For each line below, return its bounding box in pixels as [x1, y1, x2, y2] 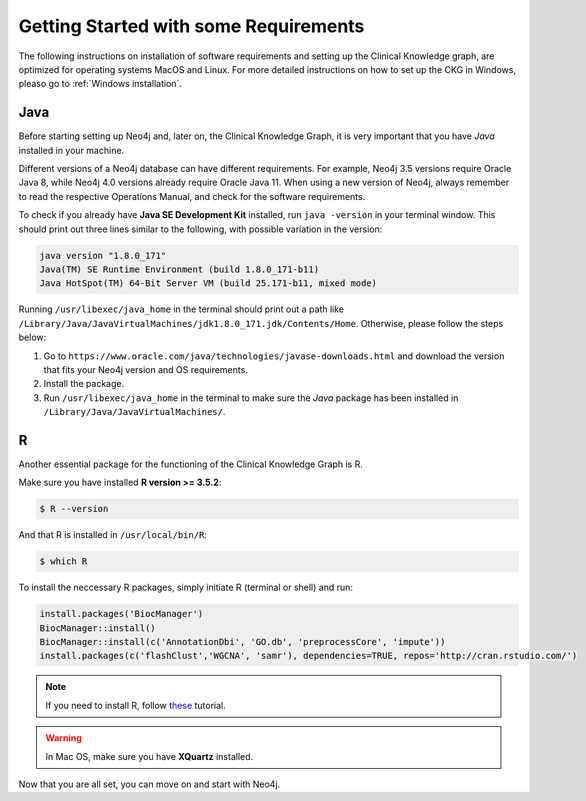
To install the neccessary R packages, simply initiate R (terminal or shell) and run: [18, 581, 354, 594]
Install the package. [43, 378, 125, 390]
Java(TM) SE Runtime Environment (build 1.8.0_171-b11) [39, 263, 320, 275]
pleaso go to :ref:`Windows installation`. [18, 78, 182, 90]
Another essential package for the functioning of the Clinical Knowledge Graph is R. [18, 458, 364, 470]
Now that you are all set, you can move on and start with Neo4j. [18, 778, 281, 790]
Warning [45, 732, 82, 744]
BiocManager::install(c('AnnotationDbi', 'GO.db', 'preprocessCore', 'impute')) [39, 636, 446, 648]
